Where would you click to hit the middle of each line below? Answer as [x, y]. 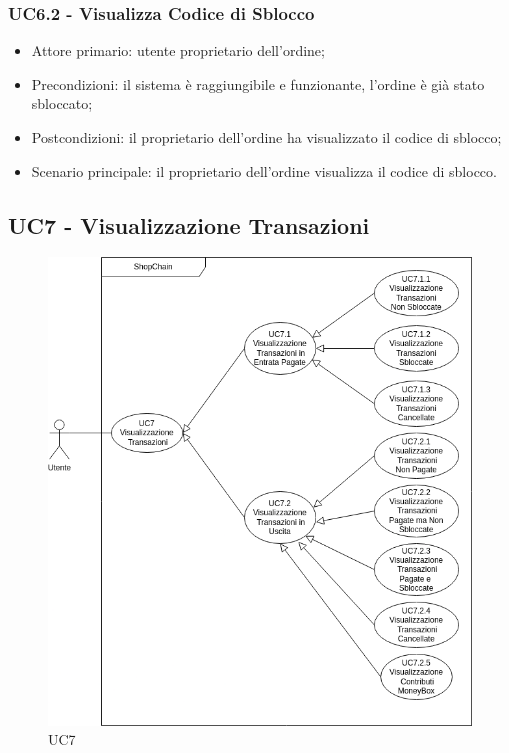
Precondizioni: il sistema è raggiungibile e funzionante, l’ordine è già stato [258, 83]
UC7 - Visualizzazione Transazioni [189, 224]
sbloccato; [62, 103]
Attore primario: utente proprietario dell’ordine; [178, 50]
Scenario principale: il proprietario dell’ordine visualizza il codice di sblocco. [264, 170]
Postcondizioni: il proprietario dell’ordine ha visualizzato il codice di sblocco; [266, 137]
